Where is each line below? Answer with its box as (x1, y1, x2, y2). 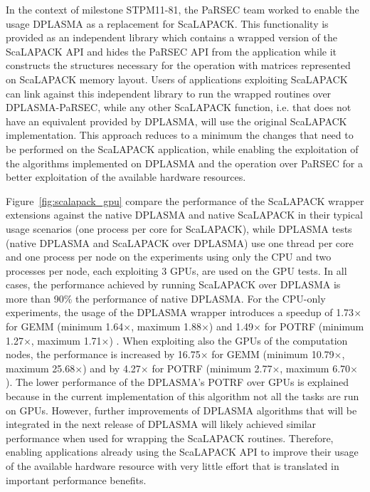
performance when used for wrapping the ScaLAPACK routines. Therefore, (6, 430, 334, 445)
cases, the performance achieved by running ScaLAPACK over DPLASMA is (6, 277, 341, 292)
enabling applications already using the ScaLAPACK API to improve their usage (6, 444, 359, 459)
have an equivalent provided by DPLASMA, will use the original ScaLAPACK (6, 113, 347, 128)
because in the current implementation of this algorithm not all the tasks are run (6, 389, 359, 404)
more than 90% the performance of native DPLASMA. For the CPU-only (6, 291, 326, 305)
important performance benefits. (6, 472, 147, 487)
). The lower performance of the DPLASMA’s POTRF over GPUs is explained (6, 375, 349, 389)
